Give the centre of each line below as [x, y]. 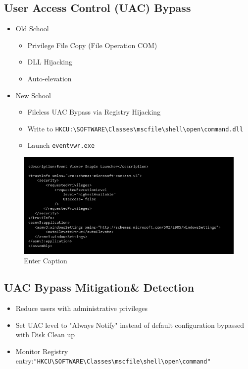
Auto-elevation [50, 78]
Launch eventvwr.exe [61, 145]
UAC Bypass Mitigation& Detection [99, 287]
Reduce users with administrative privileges [82, 308]
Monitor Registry [42, 351]
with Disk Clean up [45, 335]
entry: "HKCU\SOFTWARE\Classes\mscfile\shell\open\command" [113, 361]
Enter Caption [46, 261]
